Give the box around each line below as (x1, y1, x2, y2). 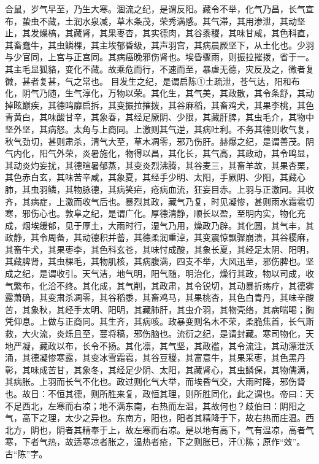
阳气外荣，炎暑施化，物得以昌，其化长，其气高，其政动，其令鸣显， (39, 147, 314, 160)
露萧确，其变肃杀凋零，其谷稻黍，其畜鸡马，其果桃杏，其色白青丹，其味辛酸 (5, 291, 314, 304)
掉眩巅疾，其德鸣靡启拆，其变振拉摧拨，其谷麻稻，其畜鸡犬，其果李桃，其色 (5, 98, 314, 111)
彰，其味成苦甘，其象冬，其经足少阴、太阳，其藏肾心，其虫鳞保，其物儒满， (5, 363, 314, 376)
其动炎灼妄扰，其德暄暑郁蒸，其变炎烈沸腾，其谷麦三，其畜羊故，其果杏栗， (5, 158, 314, 171)
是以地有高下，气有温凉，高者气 (185, 423, 314, 436)
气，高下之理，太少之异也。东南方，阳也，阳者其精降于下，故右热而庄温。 (5, 411, 306, 424)
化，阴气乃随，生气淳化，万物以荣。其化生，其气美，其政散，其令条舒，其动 (5, 87, 314, 99)
